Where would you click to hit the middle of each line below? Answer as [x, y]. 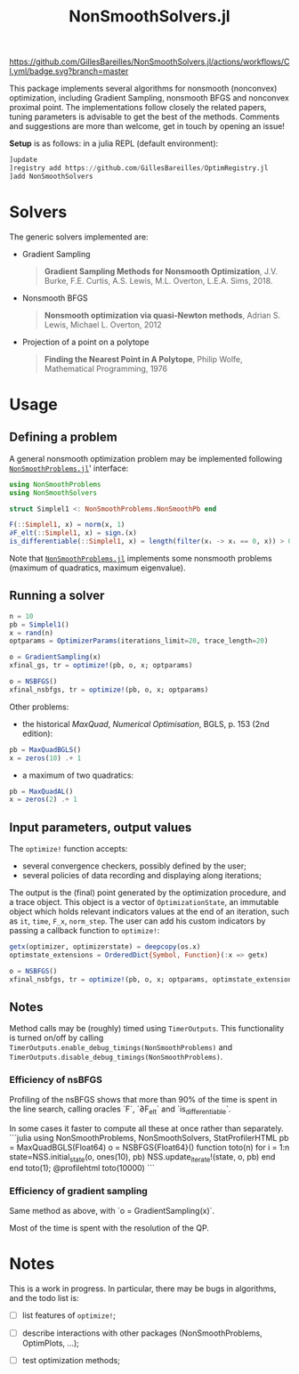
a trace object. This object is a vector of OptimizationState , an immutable [144, 902]
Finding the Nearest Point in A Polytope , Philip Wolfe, [143, 359]
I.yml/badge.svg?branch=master [69, 71]
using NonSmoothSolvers [53, 493]
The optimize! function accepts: [69, 849]
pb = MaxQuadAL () [41, 791]
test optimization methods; [71, 1360]
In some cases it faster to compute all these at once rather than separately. [146, 1128]
